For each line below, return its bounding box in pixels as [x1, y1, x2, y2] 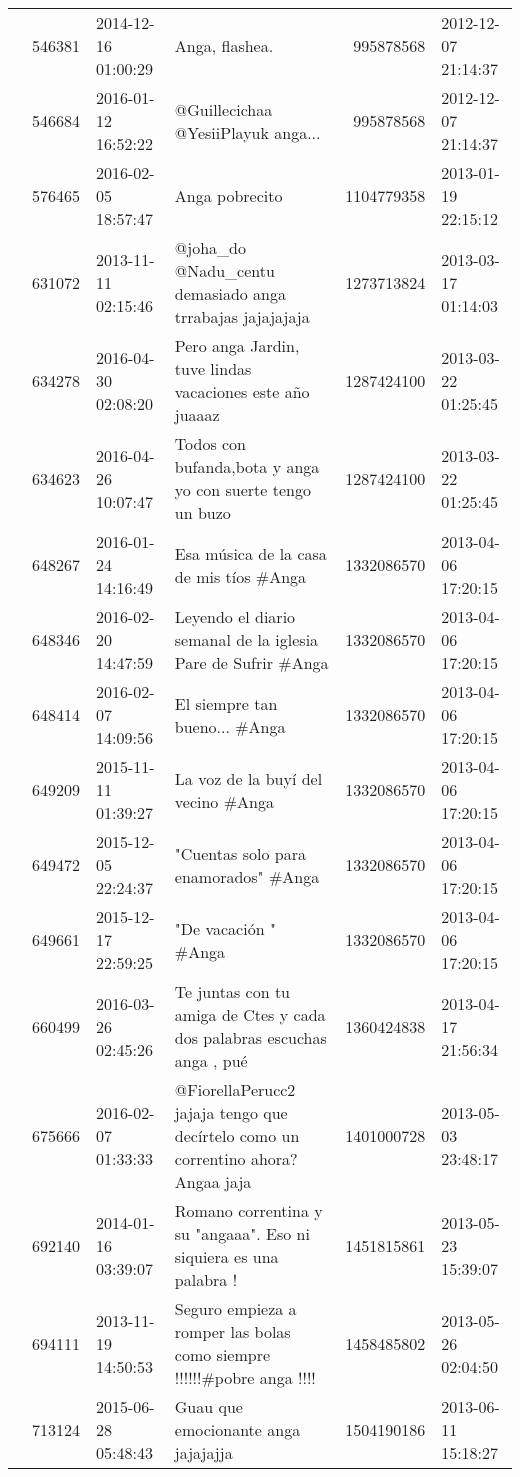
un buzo [174, 501, 231, 524]
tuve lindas [174, 357, 252, 380]
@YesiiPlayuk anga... [174, 120, 321, 144]
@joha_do [174, 236, 246, 259]
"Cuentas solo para [174, 841, 306, 865]
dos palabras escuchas [174, 1026, 327, 1049]
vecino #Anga [174, 789, 274, 813]
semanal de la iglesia [174, 628, 319, 651]
